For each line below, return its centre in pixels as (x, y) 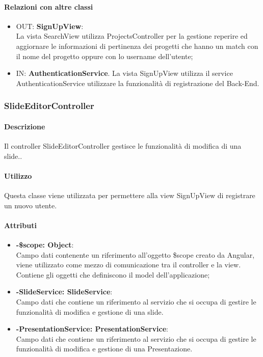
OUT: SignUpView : (50, 26)
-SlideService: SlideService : (64, 292)
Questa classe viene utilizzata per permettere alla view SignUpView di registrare (130, 195)
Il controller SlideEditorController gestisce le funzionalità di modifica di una (123, 146)
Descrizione (25, 126)
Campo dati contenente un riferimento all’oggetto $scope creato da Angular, (135, 254)
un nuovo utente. (31, 205)
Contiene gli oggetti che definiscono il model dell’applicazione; (113, 274)
